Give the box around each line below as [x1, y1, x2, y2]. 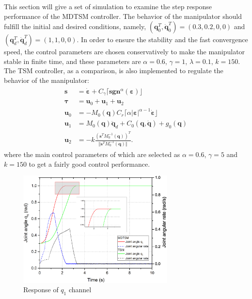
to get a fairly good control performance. [29, 158, 150, 169]
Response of [23, 284, 59, 295]
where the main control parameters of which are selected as [4, 149, 180, 159]
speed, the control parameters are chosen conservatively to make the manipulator [4, 47, 245, 57]
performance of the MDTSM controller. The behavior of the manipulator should [4, 11, 242, 21]
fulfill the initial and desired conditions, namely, [4, 21, 146, 31]
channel [68, 284, 92, 295]
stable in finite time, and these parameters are [4, 56, 141, 66]
